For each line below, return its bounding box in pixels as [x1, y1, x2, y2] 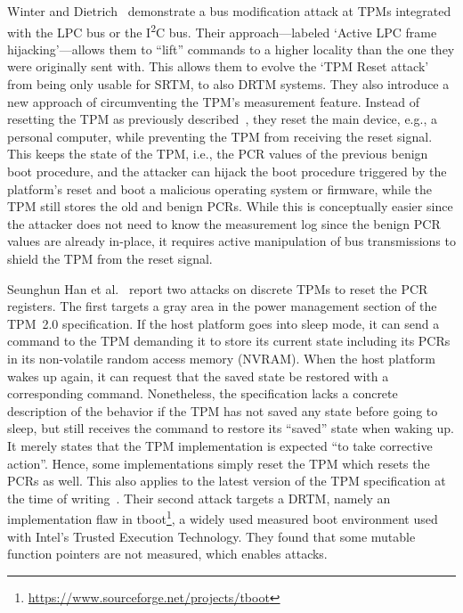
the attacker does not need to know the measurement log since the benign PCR [7, 214, 441, 233]
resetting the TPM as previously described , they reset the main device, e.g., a [7, 110, 437, 128]
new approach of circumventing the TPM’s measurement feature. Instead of [7, 92, 419, 110]
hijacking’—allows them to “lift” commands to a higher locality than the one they [7, 39, 455, 58]
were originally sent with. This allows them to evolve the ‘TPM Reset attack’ [7, 57, 429, 76]
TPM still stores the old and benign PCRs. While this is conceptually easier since [7, 197, 453, 216]
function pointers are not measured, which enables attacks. [7, 544, 328, 563]
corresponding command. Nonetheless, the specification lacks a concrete [7, 384, 398, 403]
